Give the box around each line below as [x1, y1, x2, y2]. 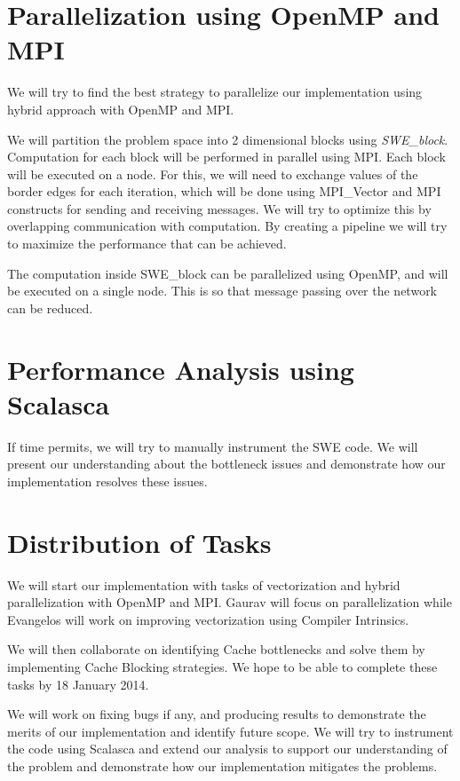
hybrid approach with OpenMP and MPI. [7, 99, 234, 118]
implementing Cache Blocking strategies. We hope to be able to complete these [7, 658, 438, 676]
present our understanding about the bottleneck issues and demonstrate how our [7, 454, 446, 473]
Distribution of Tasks [7, 524, 272, 560]
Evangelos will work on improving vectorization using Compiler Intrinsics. [7, 610, 409, 628]
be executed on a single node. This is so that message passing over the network [7, 281, 438, 300]
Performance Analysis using [7, 351, 354, 387]
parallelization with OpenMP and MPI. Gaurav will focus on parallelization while [7, 593, 452, 611]
